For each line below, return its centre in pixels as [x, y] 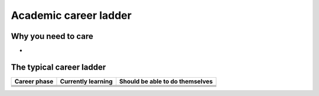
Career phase [34, 81]
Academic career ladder [71, 15]
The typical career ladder [58, 67]
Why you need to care [52, 36]
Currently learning [86, 81]
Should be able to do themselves [166, 81]
